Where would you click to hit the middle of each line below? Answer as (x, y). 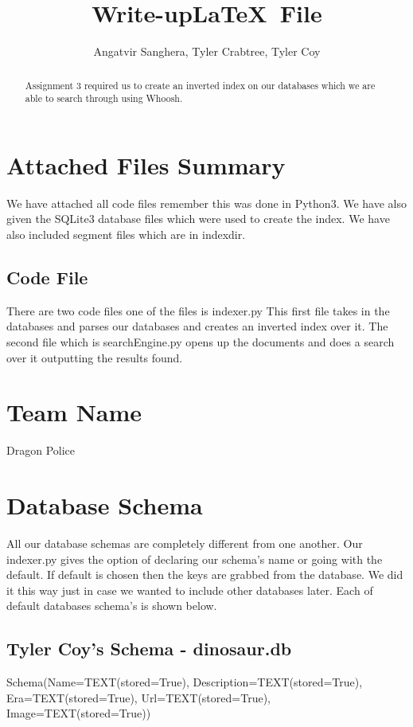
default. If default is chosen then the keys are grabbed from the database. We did (205, 575)
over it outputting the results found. (95, 357)
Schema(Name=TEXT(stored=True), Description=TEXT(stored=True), (185, 682)
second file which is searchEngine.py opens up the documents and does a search (201, 341)
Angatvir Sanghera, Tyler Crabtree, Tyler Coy (207, 51)
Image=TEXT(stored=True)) (79, 713)
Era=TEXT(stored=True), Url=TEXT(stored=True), (138, 697)
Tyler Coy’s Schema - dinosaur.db (149, 649)
